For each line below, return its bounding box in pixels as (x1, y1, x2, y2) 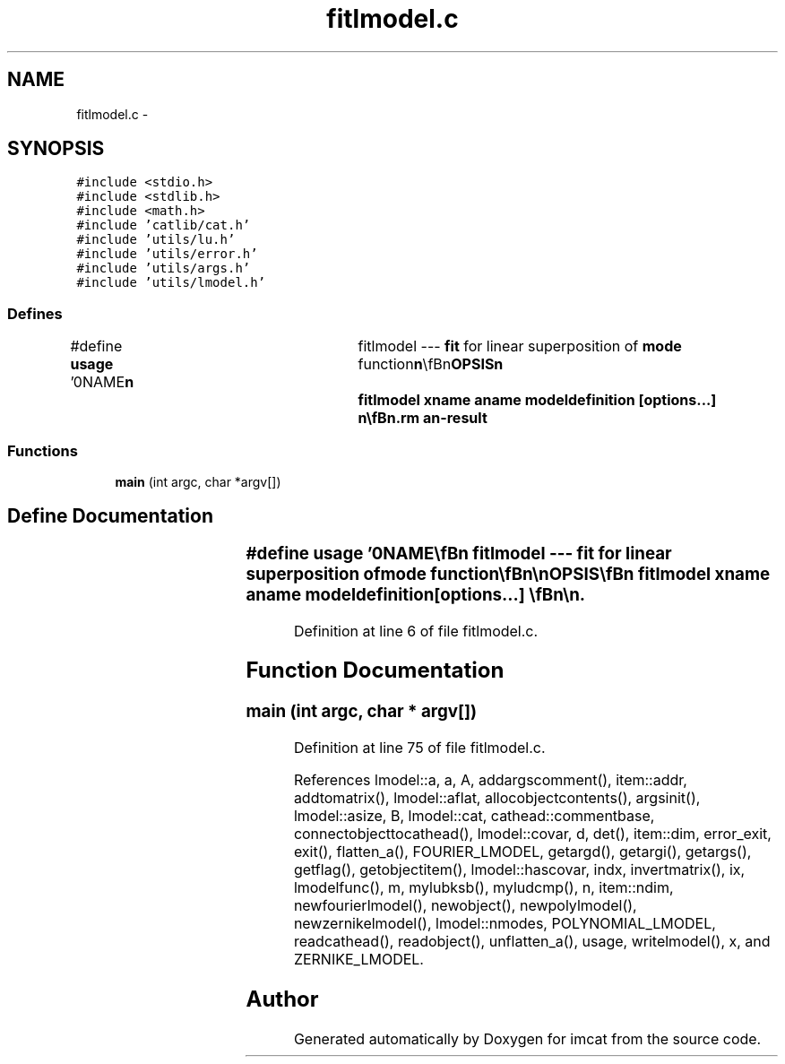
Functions (7, 441, 78, 460)
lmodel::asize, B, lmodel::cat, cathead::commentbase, (293, 807, 655, 826)
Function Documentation (246, 657, 505, 684)
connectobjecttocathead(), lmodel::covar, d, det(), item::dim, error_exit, (293, 825, 772, 843)
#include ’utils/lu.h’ (76, 232, 236, 247)
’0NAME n (70, 373, 134, 392)
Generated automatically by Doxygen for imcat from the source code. (293, 1029, 762, 1048)
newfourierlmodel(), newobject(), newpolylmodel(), (293, 896, 637, 915)
